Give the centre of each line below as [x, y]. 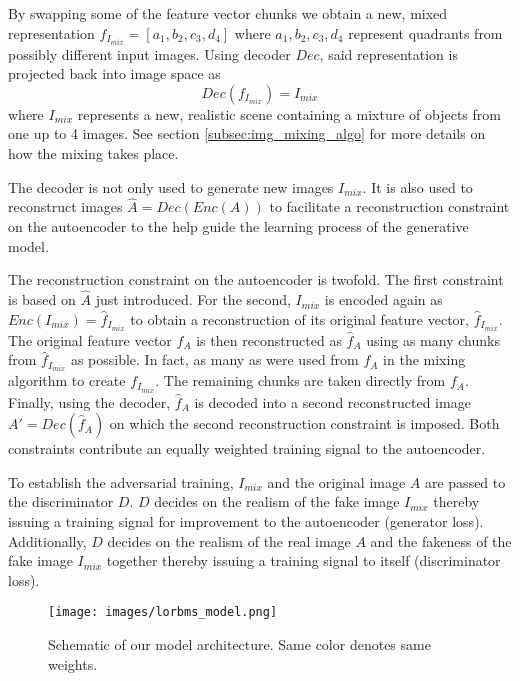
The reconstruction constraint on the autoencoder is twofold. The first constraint [256, 279]
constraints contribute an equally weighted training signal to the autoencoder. [247, 448]
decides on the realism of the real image [229, 540]
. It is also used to [417, 186]
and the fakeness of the [441, 540]
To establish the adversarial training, [121, 481]
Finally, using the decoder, [89, 401]
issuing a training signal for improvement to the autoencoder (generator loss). [246, 520]
